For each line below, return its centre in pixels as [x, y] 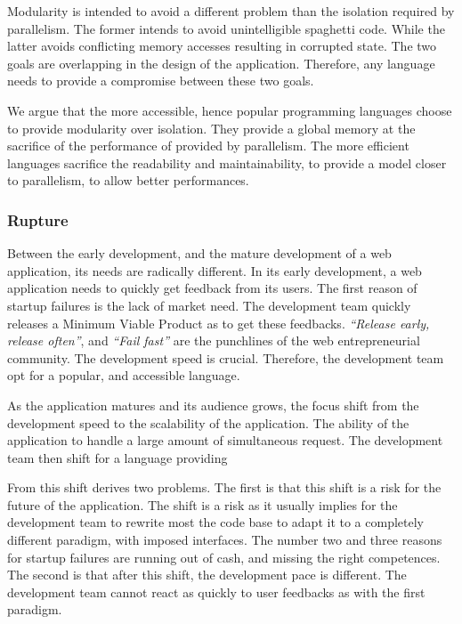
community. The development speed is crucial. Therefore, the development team [226, 357]
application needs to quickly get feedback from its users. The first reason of [212, 288]
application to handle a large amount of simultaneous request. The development [225, 440]
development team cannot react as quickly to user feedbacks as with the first [216, 592]
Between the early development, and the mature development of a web [199, 253]
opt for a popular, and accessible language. [124, 375]
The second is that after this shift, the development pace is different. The [207, 575]
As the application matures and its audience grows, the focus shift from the [213, 405]
